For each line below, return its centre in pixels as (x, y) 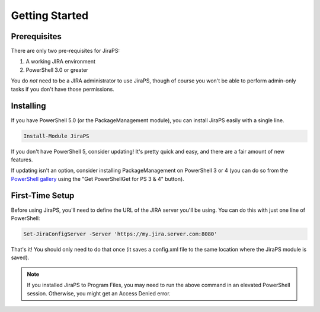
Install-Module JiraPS (56, 136)
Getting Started (50, 15)
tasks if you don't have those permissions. (63, 89)
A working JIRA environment (61, 62)
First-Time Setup (43, 196)
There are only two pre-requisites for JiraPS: (65, 51)
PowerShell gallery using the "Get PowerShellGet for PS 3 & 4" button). (97, 179)
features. (22, 160)
